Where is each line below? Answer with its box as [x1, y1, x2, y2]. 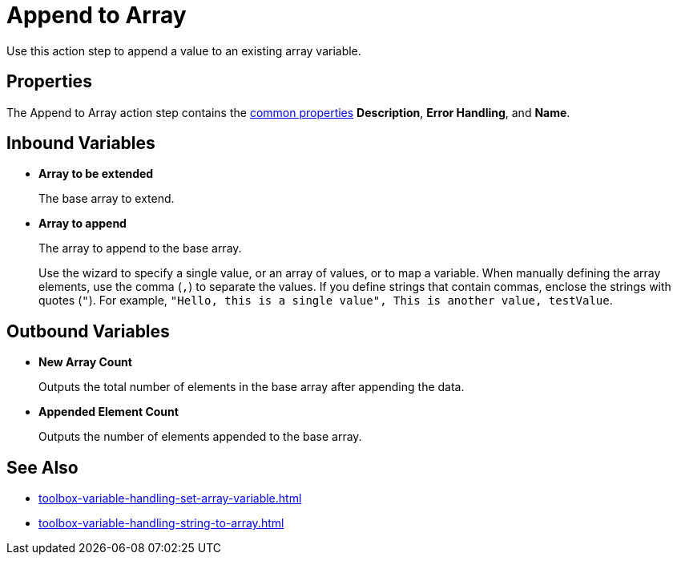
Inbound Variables [6, 133, 155, 154]
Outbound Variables [6, 321, 170, 341]
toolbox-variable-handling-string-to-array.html [38, 516, 284, 531]
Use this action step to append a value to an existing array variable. [6, 43, 361, 58]
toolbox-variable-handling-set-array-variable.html [38, 491, 302, 506]
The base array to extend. [38, 192, 175, 206]
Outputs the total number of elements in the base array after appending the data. [38, 380, 465, 394]
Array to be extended [38, 167, 154, 181]
